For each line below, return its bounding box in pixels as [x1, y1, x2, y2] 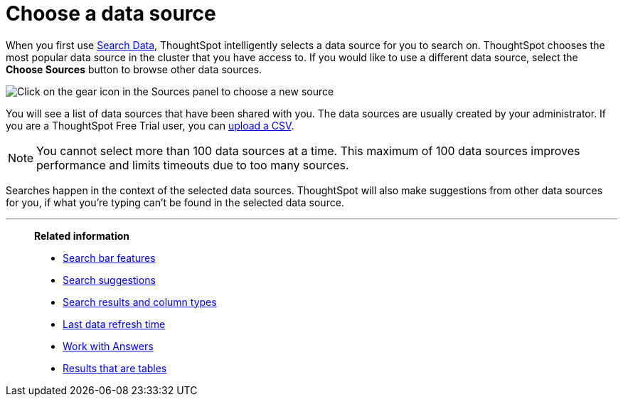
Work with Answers [63, 339, 154, 352]
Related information [34, 229, 130, 242]
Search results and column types [63, 295, 217, 308]
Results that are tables [63, 361, 167, 374]
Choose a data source [6, 1, 216, 26]
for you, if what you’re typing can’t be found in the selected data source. [6, 196, 344, 208]
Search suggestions [63, 273, 156, 286]
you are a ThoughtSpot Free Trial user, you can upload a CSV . [6, 119, 294, 132]
